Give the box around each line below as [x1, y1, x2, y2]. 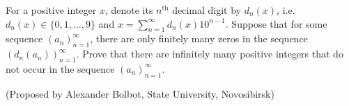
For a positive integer [6, 3, 97, 17]
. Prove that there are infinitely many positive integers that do [76, 46, 343, 61]
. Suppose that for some [225, 16, 327, 30]
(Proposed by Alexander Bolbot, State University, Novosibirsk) [6, 86, 274, 100]
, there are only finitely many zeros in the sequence [90, 31, 308, 46]
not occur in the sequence [6, 61, 115, 76]
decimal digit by [172, 3, 242, 17]
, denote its [104, 3, 153, 17]
